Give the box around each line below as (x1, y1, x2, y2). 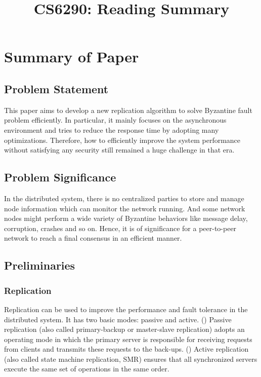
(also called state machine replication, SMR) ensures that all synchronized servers (4, 353, 257, 364)
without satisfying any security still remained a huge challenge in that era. (4, 144, 235, 155)
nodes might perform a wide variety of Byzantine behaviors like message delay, (4, 213, 248, 223)
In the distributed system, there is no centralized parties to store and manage (4, 193, 244, 203)
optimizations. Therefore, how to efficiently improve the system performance (4, 134, 241, 145)
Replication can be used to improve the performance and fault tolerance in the (4, 304, 248, 314)
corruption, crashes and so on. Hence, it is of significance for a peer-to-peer (4, 222, 237, 233)
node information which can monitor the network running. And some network (4, 203, 245, 213)
